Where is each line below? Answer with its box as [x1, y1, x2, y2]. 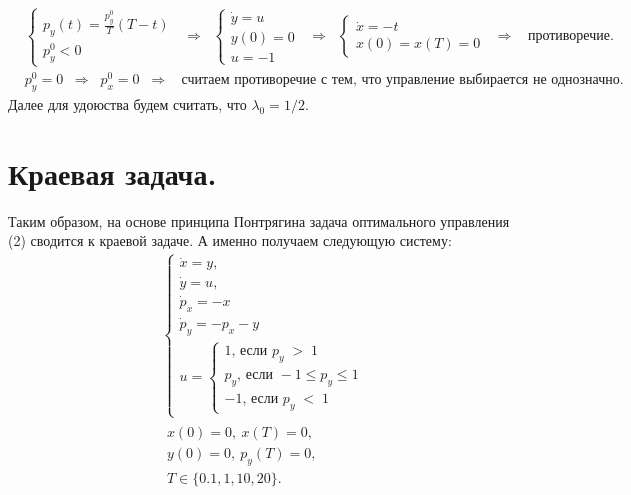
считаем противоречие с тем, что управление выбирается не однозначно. [181, 73, 624, 88]
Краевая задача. [8, 152, 217, 193]
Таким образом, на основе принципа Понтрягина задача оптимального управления [8, 210, 510, 231]
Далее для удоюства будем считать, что [8, 94, 247, 115]
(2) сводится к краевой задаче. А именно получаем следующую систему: [8, 230, 452, 251]
